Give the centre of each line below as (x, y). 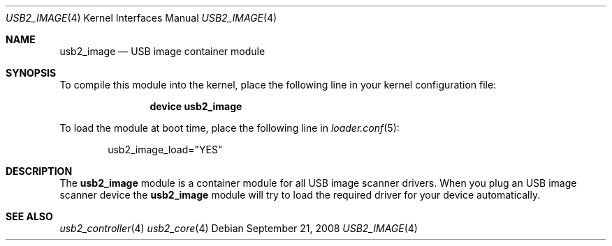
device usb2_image (196, 106)
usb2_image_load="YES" (165, 149)
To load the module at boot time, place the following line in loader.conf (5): (229, 128)
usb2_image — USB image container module (162, 51)
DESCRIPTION (39, 171)
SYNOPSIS (31, 73)
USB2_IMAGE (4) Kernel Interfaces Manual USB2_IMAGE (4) (141, 18)
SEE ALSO (29, 216)
